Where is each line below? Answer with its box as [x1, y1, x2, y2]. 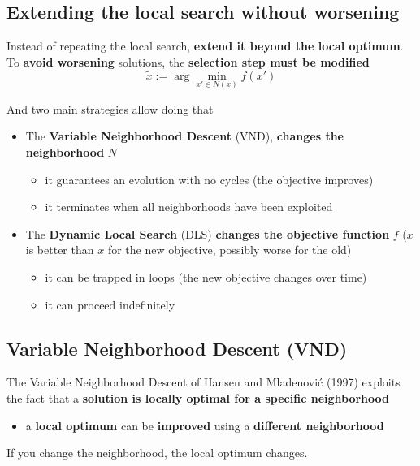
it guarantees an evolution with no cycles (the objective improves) [45, 170, 374, 188]
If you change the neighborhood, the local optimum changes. [6, 444, 308, 461]
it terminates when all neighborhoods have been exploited [45, 198, 333, 215]
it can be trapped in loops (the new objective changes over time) [45, 269, 367, 286]
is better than [25, 241, 94, 258]
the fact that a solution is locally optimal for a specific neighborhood [6, 390, 389, 407]
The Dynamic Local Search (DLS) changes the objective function [25, 225, 390, 242]
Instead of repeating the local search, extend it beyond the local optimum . [6, 37, 404, 54]
